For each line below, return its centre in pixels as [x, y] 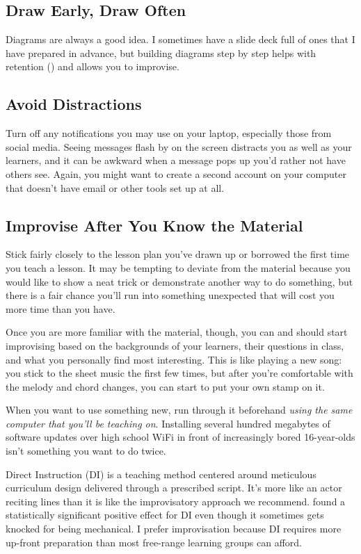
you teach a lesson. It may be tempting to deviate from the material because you [178, 267]
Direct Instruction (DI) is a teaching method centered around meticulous [161, 474]
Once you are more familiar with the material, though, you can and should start [177, 332]
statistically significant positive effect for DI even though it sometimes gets [165, 515]
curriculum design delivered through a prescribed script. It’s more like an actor [174, 488]
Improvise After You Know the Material [154, 225]
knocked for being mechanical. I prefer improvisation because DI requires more [174, 529]
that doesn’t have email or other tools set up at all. [115, 187]
